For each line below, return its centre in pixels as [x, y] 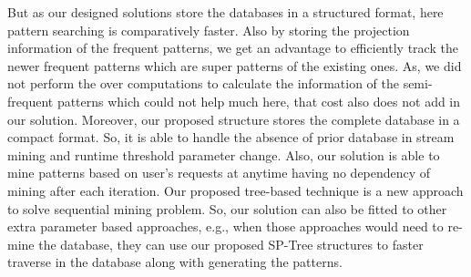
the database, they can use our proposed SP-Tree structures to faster [231, 244]
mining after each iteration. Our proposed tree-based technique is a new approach [235, 190]
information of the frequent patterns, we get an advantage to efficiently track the [233, 48]
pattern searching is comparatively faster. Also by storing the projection [209, 30]
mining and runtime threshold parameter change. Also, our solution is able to [224, 154]
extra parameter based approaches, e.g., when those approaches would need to [225, 226]
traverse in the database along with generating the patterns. [175, 262]
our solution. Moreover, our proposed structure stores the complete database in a [234, 119]
